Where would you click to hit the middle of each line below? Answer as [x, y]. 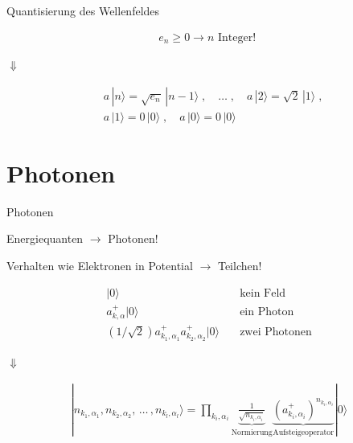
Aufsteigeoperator [304, 432]
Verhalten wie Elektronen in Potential [100, 266]
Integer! [237, 37]
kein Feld [263, 293]
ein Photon [267, 312]
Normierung [252, 432]
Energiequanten [45, 238]
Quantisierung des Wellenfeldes [83, 10]
